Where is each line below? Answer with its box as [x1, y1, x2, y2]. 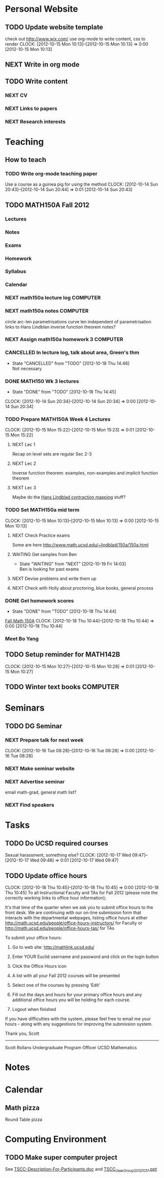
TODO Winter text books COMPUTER [5, 683, 120, 691]
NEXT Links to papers [5, 105, 58, 112]
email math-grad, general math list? [5, 790, 77, 795]
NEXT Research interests [5, 118, 66, 125]
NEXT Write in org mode [5, 60, 80, 69]
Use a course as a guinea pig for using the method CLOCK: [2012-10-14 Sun [5, 181, 158, 187]
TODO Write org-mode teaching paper [5, 170, 98, 177]
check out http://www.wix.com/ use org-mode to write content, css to [5, 36, 145, 42]
